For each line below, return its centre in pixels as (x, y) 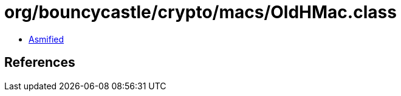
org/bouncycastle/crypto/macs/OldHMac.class (200, 12)
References (40, 63)
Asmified (46, 39)
